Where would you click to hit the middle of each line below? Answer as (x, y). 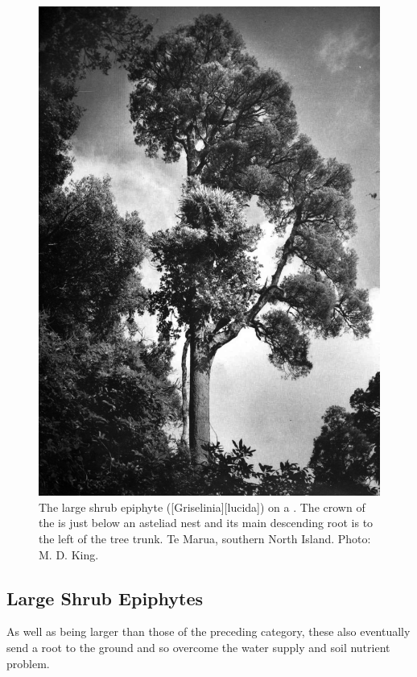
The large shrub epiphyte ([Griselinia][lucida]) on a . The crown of (202, 507)
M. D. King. (69, 554)
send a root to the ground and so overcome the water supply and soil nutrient (198, 647)
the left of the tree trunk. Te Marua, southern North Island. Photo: (205, 539)
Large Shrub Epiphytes (105, 598)
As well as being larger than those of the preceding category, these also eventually (208, 631)
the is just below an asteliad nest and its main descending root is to (206, 523)
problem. (28, 663)
